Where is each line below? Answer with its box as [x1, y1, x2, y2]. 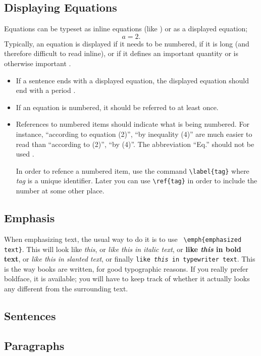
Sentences [4, 308, 56, 323]
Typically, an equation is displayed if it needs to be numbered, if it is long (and [4, 38, 249, 48]
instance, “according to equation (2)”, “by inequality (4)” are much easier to [16, 128, 252, 139]
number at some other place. [16, 185, 105, 196]
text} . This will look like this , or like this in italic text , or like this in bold [4, 243, 241, 254]
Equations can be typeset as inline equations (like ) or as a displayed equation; [4, 23, 248, 34]
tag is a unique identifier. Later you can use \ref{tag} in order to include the [16, 175, 257, 186]
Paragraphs [4, 337, 65, 353]
